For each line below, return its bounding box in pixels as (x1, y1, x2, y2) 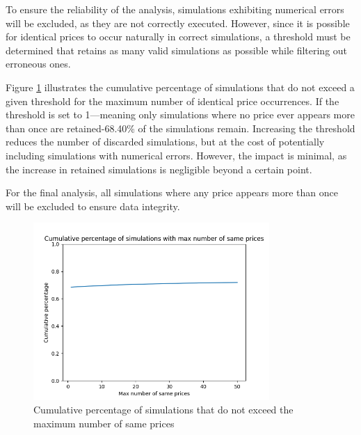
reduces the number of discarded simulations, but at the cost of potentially (6, 134, 325, 149)
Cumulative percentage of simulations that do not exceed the (33, 402, 294, 417)
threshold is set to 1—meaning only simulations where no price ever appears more (6, 107, 355, 122)
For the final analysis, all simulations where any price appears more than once (6, 185, 338, 200)
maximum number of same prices (33, 416, 175, 430)
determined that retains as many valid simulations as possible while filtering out (6, 42, 348, 57)
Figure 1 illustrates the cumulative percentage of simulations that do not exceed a (6, 79, 355, 94)
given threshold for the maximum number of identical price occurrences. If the (6, 93, 339, 108)
